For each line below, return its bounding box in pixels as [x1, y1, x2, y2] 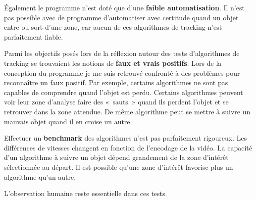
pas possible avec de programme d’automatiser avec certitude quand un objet [4, 12, 239, 22]
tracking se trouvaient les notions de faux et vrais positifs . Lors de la [4, 57, 222, 68]
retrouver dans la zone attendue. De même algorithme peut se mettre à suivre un [4, 106, 251, 116]
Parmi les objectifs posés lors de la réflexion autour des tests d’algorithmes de [4, 48, 240, 58]
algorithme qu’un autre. [4, 171, 76, 182]
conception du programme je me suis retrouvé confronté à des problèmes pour [4, 67, 240, 78]
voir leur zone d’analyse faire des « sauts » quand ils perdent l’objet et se [4, 97, 229, 107]
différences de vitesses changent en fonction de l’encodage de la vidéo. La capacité [4, 142, 252, 152]
